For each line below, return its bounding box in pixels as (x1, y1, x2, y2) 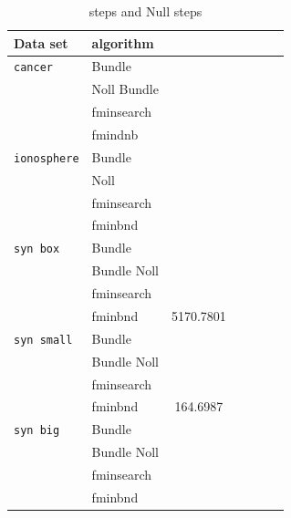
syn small (14, 333, 73, 347)
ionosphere (14, 151, 79, 165)
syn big (14, 424, 60, 438)
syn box (14, 243, 60, 256)
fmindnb (91, 125, 139, 144)
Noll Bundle (91, 79, 159, 98)
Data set (14, 33, 68, 52)
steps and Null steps (88, 2, 203, 20)
